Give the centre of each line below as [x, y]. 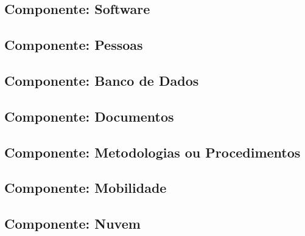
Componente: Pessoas [74, 45]
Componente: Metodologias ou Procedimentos [152, 152]
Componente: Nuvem [72, 224]
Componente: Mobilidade [86, 188]
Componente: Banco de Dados [102, 80]
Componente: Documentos [89, 116]
